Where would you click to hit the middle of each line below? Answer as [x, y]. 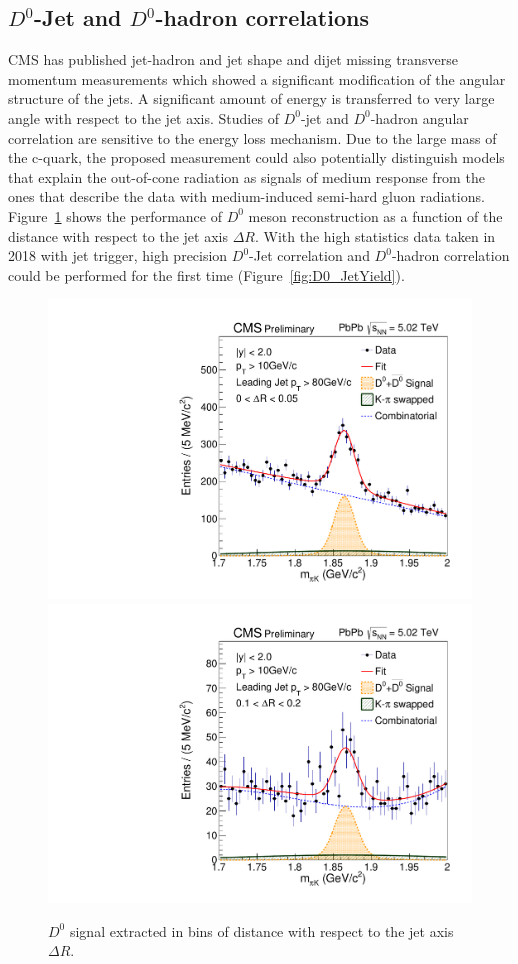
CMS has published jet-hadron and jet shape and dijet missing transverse [233, 59]
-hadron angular [419, 117]
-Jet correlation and [309, 255]
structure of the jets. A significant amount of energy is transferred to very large [251, 98]
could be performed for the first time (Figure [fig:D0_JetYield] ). [206, 274]
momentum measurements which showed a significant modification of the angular [257, 78]
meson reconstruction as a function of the [375, 215]
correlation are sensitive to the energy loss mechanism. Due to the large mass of [252, 137]
